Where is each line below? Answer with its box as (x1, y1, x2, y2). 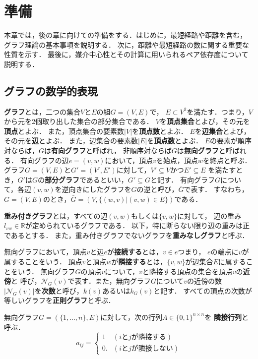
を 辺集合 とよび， (194, 125, 251, 136)
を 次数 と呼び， (34, 285, 83, 296)
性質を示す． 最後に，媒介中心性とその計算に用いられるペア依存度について (4, 49, 249, 60)
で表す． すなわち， (184, 184, 249, 194)
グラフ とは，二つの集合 (4, 106, 80, 117)
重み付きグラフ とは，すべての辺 (4, 210, 108, 221)
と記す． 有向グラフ (150, 174, 215, 184)
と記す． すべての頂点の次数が (153, 285, 252, 296)
